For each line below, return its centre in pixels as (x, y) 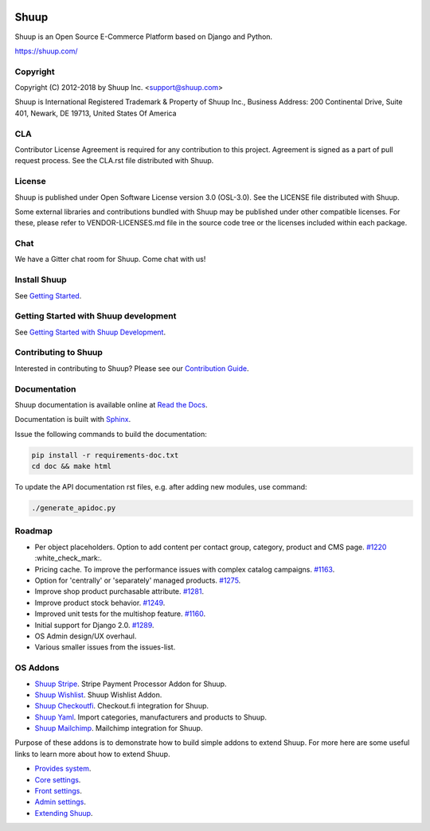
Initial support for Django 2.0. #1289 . (94, 625)
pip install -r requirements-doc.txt (105, 455)
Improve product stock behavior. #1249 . (100, 603)
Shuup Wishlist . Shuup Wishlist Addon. (98, 694)
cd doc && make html (71, 466)
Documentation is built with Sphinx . (73, 419)
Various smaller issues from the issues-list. (105, 647)
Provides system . (63, 769)
